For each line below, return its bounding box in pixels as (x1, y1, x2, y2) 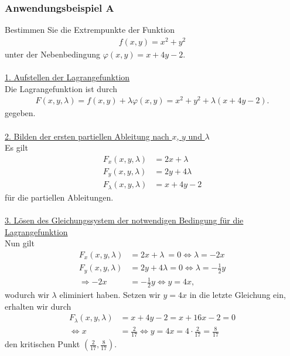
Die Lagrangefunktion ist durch (5, 82, 117, 94)
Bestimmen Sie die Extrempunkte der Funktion (5, 23, 175, 36)
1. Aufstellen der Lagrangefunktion (5, 71, 130, 83)
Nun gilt (5, 237, 35, 249)
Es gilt (5, 141, 28, 154)
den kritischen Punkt (5, 338, 80, 350)
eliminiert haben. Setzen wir (59, 289, 161, 301)
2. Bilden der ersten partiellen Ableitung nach (5, 130, 169, 142)
